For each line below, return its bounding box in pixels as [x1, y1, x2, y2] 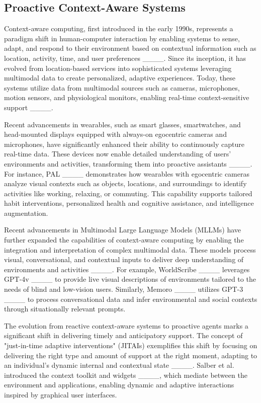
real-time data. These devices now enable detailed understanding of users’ [4, 148, 231, 159]
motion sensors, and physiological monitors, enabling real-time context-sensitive [4, 92, 249, 103]
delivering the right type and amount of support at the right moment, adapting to [4, 350, 257, 360]
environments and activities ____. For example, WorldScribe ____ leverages [4, 264, 250, 274]
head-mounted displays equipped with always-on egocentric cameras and [4, 129, 227, 139]
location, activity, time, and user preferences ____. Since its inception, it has [4, 52, 246, 63]
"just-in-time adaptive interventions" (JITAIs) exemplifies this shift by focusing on [4, 340, 257, 351]
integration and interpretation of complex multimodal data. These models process [4, 244, 256, 255]
